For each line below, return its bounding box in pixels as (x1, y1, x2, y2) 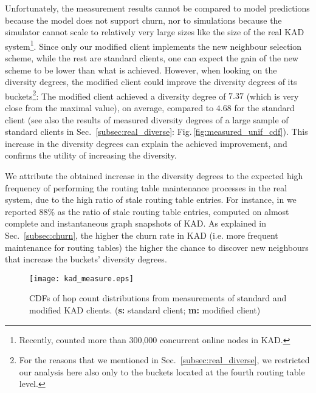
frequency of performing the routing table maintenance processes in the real (5, 181, 287, 194)
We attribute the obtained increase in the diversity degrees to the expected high (5, 169, 303, 182)
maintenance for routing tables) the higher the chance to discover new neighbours (5, 241, 309, 253)
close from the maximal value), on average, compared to (5, 101, 214, 114)
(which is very (246, 89, 299, 102)
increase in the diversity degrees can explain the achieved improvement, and (5, 137, 287, 149)
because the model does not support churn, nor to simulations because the (5, 13, 282, 26)
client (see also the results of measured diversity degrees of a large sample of (5, 113, 289, 126)
